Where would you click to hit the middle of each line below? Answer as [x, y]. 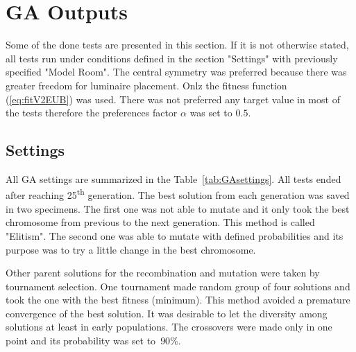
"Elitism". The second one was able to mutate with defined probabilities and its [175, 235]
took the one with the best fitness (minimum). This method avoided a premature [178, 300]
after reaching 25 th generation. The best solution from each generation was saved [178, 194]
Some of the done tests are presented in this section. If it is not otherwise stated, [177, 45]
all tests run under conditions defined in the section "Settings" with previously [172, 58]
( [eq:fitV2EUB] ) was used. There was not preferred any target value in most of [173, 99]
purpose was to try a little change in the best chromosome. [131, 249]
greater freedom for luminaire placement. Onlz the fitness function [146, 85]
